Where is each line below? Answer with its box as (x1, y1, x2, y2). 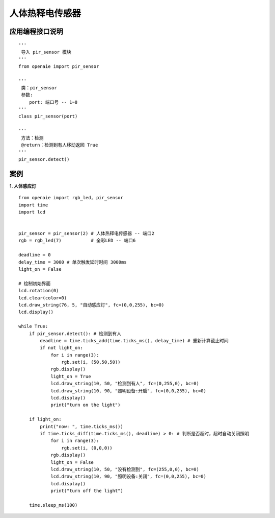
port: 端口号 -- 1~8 (29, 99, 78, 105)
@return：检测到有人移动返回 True (21, 142, 98, 148)
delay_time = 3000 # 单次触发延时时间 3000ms (18, 259, 127, 265)
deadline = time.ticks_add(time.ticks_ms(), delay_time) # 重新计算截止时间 (40, 338, 229, 343)
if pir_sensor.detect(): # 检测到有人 (29, 331, 122, 337)
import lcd (18, 209, 46, 215)
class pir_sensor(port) (18, 113, 78, 120)
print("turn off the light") (50, 488, 123, 494)
